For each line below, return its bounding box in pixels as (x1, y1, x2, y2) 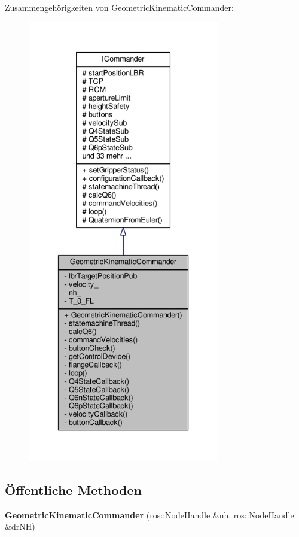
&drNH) (5, 520, 35, 533)
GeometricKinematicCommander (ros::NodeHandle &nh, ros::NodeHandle (5, 508, 294, 521)
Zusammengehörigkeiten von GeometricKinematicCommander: (5, 1, 234, 13)
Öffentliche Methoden (5, 480, 142, 499)
